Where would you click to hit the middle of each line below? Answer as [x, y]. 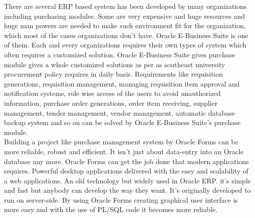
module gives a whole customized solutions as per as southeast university [115, 64]
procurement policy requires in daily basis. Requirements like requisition [114, 74]
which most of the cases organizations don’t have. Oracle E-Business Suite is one [126, 35]
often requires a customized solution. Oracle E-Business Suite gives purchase [120, 54]
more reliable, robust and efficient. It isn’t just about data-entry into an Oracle [124, 151]
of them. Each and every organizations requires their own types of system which [125, 45]
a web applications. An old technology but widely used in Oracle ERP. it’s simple [127, 180]
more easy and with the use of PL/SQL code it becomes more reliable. [111, 209]
